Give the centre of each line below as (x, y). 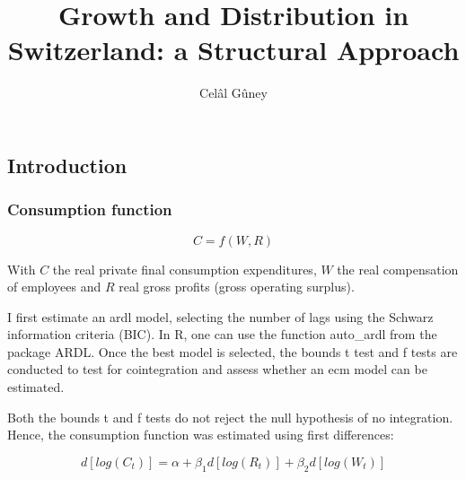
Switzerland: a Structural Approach (233, 50)
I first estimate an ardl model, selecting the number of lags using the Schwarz (220, 316)
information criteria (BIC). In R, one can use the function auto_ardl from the (222, 334)
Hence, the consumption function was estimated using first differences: (201, 435)
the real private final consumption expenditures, (185, 269)
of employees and (54, 287)
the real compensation (398, 269)
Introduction (67, 165)
